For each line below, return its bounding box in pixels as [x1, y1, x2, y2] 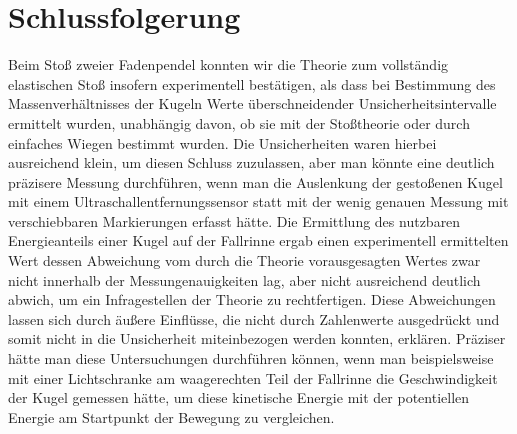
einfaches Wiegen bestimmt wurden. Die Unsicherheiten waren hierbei [8, 132, 437, 153]
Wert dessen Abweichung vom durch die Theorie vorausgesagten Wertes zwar [8, 250, 481, 271]
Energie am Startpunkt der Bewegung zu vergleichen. [8, 406, 335, 427]
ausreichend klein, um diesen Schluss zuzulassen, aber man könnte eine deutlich [8, 152, 495, 173]
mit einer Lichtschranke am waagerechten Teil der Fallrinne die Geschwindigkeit [8, 367, 498, 388]
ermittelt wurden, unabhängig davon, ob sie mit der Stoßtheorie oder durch [8, 112, 470, 133]
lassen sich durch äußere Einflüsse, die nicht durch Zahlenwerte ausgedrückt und [8, 308, 500, 329]
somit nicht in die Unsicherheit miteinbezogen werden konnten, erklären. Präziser [8, 328, 506, 349]
